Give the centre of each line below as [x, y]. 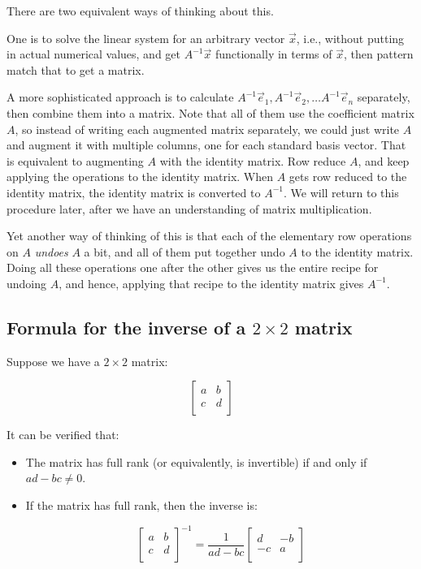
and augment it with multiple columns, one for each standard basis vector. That [206, 145]
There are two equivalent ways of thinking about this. [140, 11]
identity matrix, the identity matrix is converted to [134, 192]
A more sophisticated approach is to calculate [120, 97]
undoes [51, 251]
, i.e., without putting [350, 38]
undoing [27, 283]
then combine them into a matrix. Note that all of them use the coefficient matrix [210, 112]
